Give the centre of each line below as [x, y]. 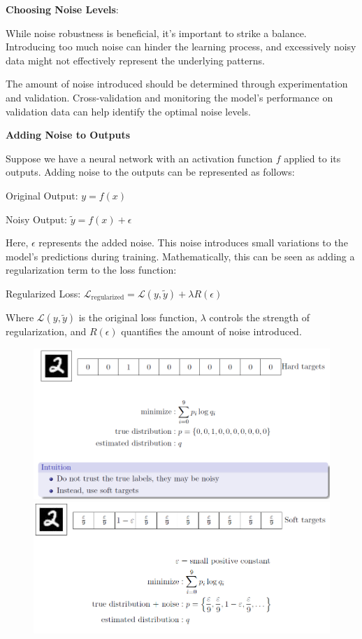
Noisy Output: [36, 219]
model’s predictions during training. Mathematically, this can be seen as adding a [180, 256]
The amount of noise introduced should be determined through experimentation [177, 84]
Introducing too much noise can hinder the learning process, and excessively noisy [181, 47]
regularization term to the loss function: [91, 270]
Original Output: [42, 195]
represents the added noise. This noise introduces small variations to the [193, 243]
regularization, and [46, 331]
